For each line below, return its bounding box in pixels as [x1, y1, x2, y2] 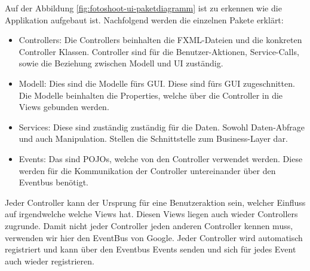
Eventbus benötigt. [19, 176, 88, 188]
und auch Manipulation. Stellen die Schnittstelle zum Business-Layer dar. [19, 132, 288, 145]
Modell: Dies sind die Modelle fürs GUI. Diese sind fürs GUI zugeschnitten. [19, 77, 295, 89]
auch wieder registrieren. [5, 254, 94, 267]
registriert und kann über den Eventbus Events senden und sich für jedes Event [5, 243, 296, 255]
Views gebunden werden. [19, 101, 109, 113]
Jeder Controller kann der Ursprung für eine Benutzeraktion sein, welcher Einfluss [5, 196, 306, 208]
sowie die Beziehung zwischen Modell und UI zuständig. [19, 57, 223, 69]
